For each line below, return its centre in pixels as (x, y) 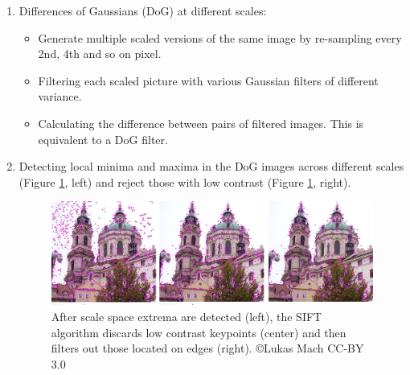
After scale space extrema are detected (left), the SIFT (187, 317)
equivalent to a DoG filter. (103, 139)
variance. (60, 96)
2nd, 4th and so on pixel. (100, 54)
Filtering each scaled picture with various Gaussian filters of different (208, 80)
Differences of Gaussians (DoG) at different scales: (143, 10)
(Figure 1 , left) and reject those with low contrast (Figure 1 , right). (185, 181)
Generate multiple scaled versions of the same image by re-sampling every (220, 37)
